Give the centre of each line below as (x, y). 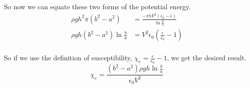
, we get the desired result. (207, 58)
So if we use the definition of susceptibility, (68, 58)
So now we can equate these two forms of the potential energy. (97, 6)
